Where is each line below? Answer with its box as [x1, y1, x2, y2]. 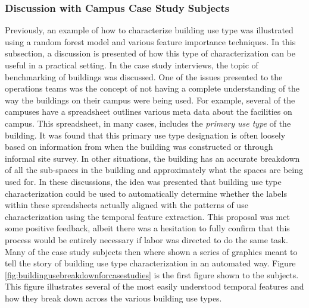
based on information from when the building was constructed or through [5, 140, 273, 153]
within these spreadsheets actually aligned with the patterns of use [5, 199, 248, 211]
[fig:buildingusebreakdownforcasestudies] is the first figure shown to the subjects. [5, 268, 299, 281]
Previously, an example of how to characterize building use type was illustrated [5, 24, 294, 36]
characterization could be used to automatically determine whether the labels [5, 187, 287, 199]
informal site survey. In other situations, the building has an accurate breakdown [5, 152, 300, 164]
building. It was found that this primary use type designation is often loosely [5, 128, 286, 141]
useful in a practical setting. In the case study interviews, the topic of [5, 59, 258, 71]
